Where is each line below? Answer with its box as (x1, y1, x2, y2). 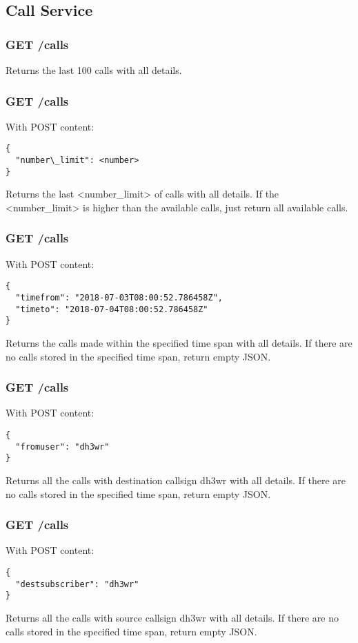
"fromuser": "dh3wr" (15, 441, 110, 452)
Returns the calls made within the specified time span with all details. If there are (6, 336, 352, 349)
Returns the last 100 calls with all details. (6, 63, 182, 77)
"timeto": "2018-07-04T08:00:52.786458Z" (15, 304, 208, 314)
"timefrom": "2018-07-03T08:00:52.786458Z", (15, 293, 223, 303)
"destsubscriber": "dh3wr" (15, 579, 139, 589)
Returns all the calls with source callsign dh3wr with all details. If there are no (6, 610, 339, 624)
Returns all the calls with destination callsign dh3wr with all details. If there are (6, 472, 346, 487)
